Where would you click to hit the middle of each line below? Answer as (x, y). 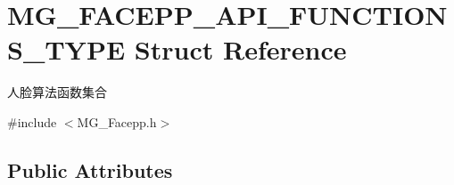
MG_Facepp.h (117, 121)
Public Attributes (90, 169)
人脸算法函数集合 (57, 92)
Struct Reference (240, 49)
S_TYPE (66, 49)
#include (32, 121)
